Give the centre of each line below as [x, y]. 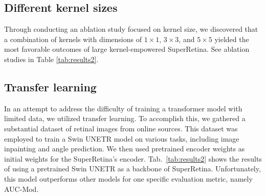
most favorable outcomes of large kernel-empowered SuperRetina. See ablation [127, 49]
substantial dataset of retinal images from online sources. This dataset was [121, 128]
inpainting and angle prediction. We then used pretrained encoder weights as [125, 149]
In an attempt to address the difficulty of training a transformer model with [123, 108]
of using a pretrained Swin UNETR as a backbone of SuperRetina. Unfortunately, [132, 169]
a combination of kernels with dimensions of [73, 39]
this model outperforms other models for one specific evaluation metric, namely [128, 178]
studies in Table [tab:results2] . [51, 59]
